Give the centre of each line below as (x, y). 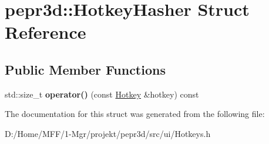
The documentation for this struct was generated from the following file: (135, 114)
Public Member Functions (85, 69)
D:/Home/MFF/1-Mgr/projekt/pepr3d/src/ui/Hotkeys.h (108, 133)
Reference (46, 32)
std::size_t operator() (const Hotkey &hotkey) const (102, 94)
